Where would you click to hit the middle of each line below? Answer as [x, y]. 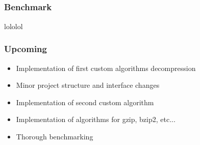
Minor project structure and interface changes [88, 85]
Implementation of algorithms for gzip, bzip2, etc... [96, 119]
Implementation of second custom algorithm [85, 102]
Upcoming [26, 49]
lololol [14, 26]
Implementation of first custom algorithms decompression [106, 68]
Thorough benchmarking [55, 136]
